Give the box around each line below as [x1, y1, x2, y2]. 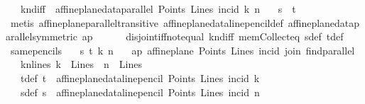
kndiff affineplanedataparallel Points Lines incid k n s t [20, 1, 296, 16]
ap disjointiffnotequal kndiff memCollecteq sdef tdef [82, 29, 344, 44]
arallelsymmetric [6, 29, 77, 44]
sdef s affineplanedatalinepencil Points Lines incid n [20, 84, 260, 99]
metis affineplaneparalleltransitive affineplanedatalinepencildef [10, 15, 283, 30]
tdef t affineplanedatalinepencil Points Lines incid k [20, 70, 260, 85]
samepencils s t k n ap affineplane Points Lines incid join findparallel [10, 42, 355, 57]
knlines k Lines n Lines [20, 57, 142, 71]
